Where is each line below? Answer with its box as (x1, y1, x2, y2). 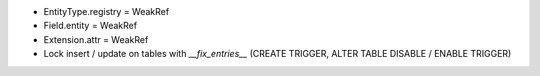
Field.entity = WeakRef (43, 20, 138, 32)
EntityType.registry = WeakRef (43, 6, 170, 17)
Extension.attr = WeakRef (43, 33, 149, 45)
